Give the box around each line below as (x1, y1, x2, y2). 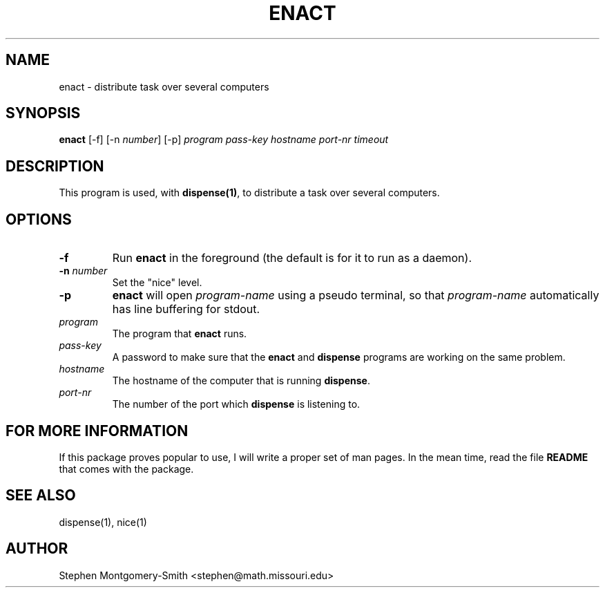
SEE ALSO (6, 487, 76, 505)
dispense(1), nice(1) (59, 516, 147, 528)
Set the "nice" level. (112, 276, 202, 289)
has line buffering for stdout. (112, 302, 260, 317)
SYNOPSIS (6, 104, 81, 122)
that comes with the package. (59, 462, 194, 475)
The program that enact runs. (112, 328, 247, 340)
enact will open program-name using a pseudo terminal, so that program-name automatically (112, 288, 599, 303)
